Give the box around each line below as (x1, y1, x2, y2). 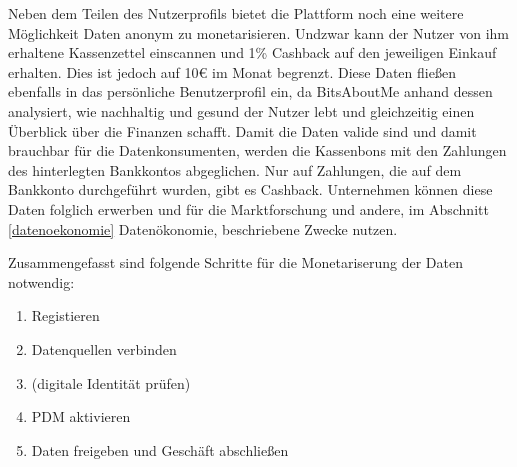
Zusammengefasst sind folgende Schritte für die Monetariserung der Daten (8, 252, 464, 273)
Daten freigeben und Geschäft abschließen (31, 439, 289, 460)
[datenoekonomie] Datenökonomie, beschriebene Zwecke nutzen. (8, 218, 398, 239)
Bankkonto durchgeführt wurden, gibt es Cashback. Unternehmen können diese (8, 179, 493, 200)
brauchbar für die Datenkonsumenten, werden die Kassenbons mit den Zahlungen (8, 140, 507, 161)
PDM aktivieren (31, 406, 131, 427)
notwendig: (8, 271, 75, 292)
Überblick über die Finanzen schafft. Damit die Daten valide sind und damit (8, 120, 477, 141)
